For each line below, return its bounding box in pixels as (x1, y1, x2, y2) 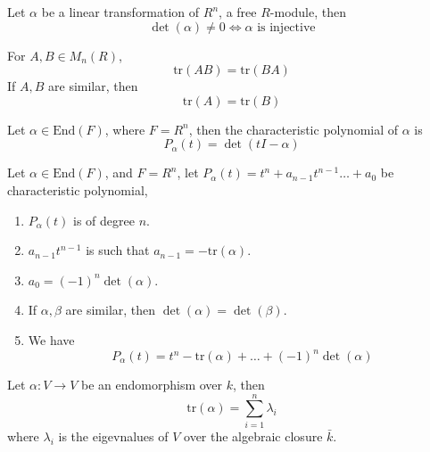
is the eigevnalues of (58, 426, 169, 445)
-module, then (269, 3, 346, 21)
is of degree (73, 210, 135, 229)
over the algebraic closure (184, 426, 323, 445)
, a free (219, 3, 257, 21)
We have (28, 330, 75, 349)
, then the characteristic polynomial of (188, 119, 399, 138)
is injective (257, 21, 316, 34)
